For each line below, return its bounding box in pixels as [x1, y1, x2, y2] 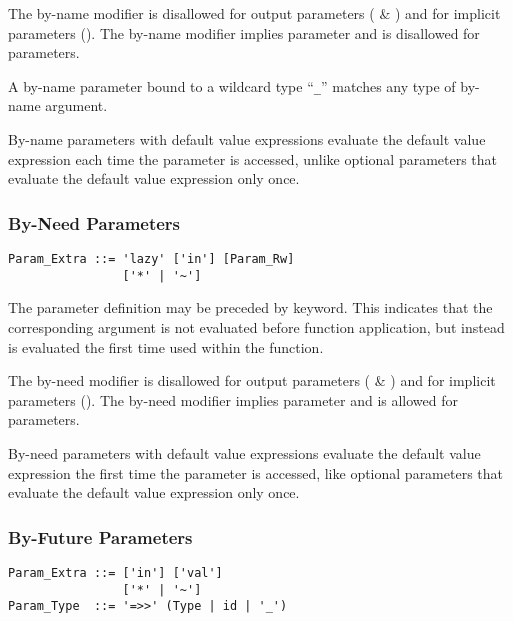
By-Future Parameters [8, 524, 193, 549]
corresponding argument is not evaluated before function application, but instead [8, 316, 505, 337]
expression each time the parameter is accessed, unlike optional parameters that [8, 148, 498, 169]
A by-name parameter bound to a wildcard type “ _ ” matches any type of [8, 75, 456, 96]
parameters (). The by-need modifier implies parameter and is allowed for [8, 389, 459, 410]
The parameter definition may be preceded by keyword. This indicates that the [8, 297, 493, 318]
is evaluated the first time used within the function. [8, 336, 324, 357]
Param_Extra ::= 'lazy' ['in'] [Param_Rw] [8, 252, 295, 267]
